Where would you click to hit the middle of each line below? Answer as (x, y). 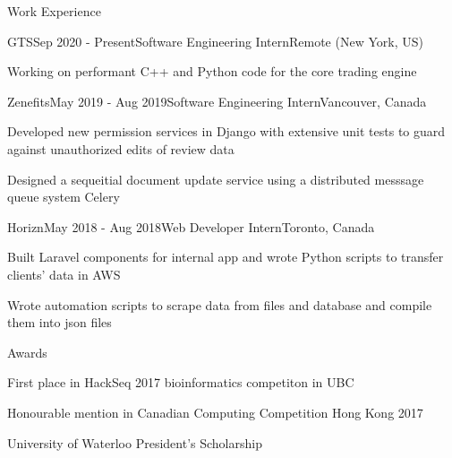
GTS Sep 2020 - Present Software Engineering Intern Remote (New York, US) (215, 41)
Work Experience (54, 11)
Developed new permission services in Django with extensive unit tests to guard (226, 131)
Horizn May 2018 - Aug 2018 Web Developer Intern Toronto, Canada (191, 226)
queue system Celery (64, 197)
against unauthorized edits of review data (121, 148)
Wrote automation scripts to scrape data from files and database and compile (220, 304)
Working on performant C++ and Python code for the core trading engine (212, 71)
